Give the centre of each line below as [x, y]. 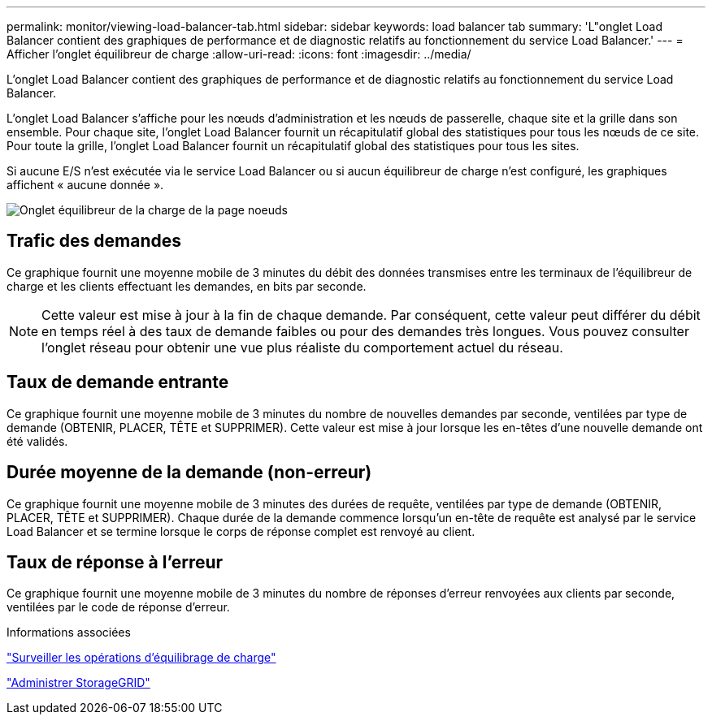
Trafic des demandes [94, 241]
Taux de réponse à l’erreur [115, 562]
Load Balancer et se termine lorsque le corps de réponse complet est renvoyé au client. [241, 531]
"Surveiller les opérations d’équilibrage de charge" [141, 658]
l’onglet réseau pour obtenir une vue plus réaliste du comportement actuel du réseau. [302, 347]
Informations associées [69, 632]
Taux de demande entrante [118, 382]
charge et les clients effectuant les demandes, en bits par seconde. [187, 286]
